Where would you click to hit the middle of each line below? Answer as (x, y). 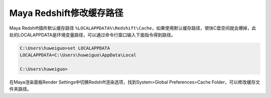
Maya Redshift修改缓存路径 (66, 13)
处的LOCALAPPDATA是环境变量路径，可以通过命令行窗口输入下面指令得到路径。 (92, 34)
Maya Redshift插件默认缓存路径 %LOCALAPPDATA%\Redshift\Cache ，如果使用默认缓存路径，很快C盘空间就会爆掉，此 (133, 28)
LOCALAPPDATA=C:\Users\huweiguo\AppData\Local (78, 55)
